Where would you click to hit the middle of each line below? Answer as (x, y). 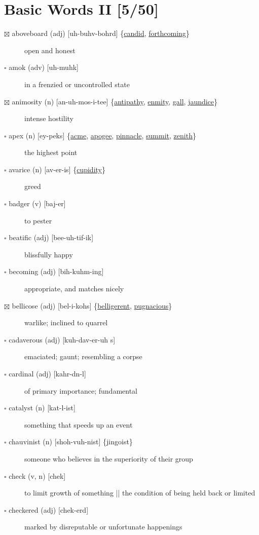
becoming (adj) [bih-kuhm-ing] (56, 271)
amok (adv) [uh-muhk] (44, 67)
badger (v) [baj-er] (37, 203)
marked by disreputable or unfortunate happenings (103, 527)
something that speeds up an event (79, 424)
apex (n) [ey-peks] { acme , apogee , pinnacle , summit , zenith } (102, 135)
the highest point (51, 152)
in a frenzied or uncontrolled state (77, 84)
